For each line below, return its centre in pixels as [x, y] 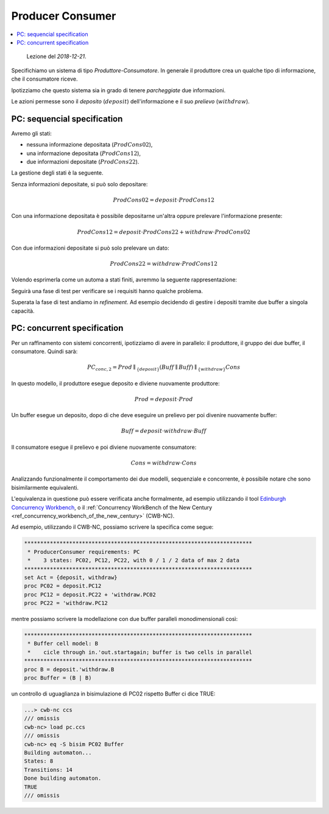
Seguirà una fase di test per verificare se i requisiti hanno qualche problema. [107, 291]
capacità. [23, 311]
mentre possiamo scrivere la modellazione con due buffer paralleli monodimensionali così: [124, 619]
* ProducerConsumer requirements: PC [84, 552]
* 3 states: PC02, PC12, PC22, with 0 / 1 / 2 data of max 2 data [134, 561]
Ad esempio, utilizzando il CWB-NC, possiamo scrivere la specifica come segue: [112, 527]
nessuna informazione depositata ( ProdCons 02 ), [90, 145]
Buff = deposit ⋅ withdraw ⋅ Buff [164, 431]
